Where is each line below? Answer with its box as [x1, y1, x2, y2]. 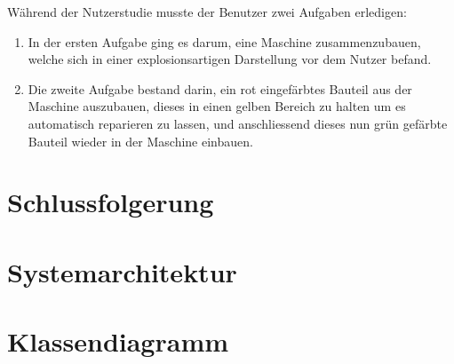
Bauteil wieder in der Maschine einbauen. [28, 131, 253, 150]
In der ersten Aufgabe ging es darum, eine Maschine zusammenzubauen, [28, 32, 421, 51]
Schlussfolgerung [7, 184, 214, 220]
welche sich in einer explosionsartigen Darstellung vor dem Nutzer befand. [28, 50, 432, 68]
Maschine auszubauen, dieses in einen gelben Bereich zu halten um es [28, 97, 406, 115]
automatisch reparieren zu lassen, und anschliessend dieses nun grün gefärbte [28, 114, 448, 132]
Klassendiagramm [7, 323, 229, 360]
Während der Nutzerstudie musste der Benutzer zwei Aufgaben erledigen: [7, 3, 407, 20]
